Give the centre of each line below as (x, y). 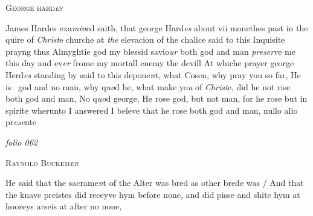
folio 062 (21, 142)
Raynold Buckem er (42, 162)
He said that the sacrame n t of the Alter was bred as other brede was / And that (155, 183)
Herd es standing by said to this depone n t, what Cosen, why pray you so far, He (153, 74)
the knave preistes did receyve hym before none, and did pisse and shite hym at (153, 194)
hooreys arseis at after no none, (64, 206)
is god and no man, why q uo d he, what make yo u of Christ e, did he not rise (148, 86)
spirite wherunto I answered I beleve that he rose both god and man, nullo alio (152, 110)
